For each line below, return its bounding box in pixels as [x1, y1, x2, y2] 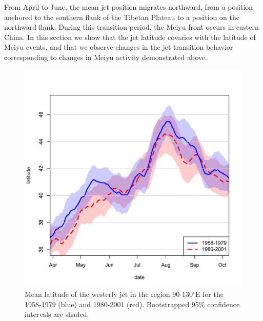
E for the [195, 289, 224, 299]
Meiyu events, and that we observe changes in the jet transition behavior [4, 42, 233, 52]
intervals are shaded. [25, 309, 89, 319]
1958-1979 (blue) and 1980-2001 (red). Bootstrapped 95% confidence [25, 298, 240, 309]
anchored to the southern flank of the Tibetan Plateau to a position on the [4, 11, 239, 22]
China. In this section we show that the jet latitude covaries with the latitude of [4, 31, 256, 42]
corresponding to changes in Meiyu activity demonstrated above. [4, 51, 207, 62]
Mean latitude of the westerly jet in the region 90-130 [25, 289, 193, 299]
